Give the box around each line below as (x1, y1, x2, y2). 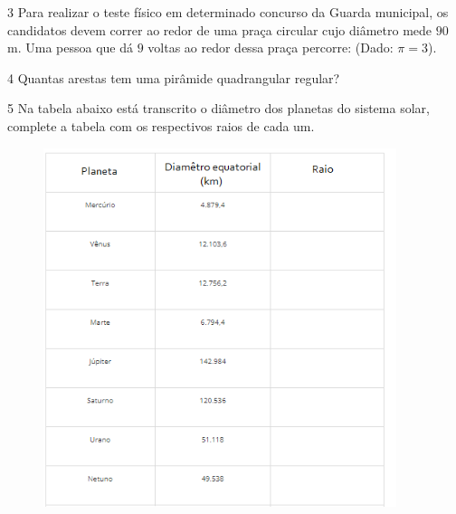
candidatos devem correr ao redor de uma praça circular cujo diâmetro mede (7, 20, 432, 39)
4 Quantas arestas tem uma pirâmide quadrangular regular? (7, 68, 340, 87)
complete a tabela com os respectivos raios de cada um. (7, 116, 315, 135)
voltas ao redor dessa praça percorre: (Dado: (147, 38, 394, 57)
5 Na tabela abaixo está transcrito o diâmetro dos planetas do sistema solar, (7, 99, 430, 118)
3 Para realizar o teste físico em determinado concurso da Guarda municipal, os (7, 3, 449, 21)
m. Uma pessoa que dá (7, 38, 133, 57)
